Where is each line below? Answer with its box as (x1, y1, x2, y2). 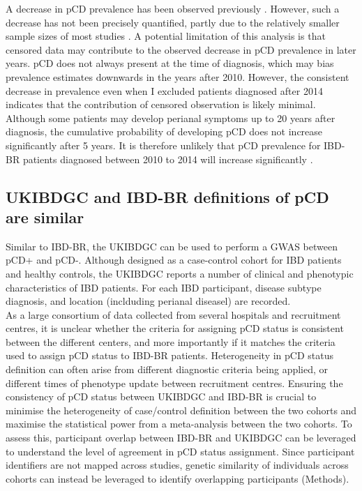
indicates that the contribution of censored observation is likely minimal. (6, 97, 316, 112)
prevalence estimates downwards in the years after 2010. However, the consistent (6, 69, 349, 84)
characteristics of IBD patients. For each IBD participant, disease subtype (6, 280, 322, 294)
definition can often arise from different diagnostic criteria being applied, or (6, 362, 329, 377)
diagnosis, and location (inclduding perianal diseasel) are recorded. (6, 294, 291, 308)
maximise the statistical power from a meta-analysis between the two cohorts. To (6, 416, 352, 431)
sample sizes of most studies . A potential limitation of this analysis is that (6, 29, 326, 43)
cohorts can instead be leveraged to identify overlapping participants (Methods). (6, 471, 349, 485)
